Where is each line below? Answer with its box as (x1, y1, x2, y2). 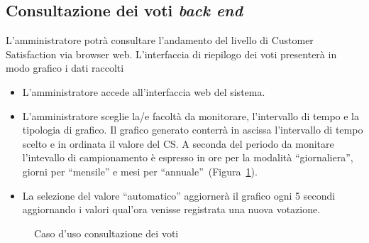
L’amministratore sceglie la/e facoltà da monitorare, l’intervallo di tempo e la (22, 108, 359, 123)
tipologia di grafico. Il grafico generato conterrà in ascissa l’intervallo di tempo (22, 122, 363, 137)
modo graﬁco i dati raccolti (6, 60, 124, 75)
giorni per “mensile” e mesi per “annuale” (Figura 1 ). (22, 163, 258, 178)
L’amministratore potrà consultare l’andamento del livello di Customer (6, 33, 314, 48)
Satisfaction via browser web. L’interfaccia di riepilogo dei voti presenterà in (6, 46, 337, 61)
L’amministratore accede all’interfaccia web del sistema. (22, 84, 265, 99)
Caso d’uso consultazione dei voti (34, 225, 179, 240)
